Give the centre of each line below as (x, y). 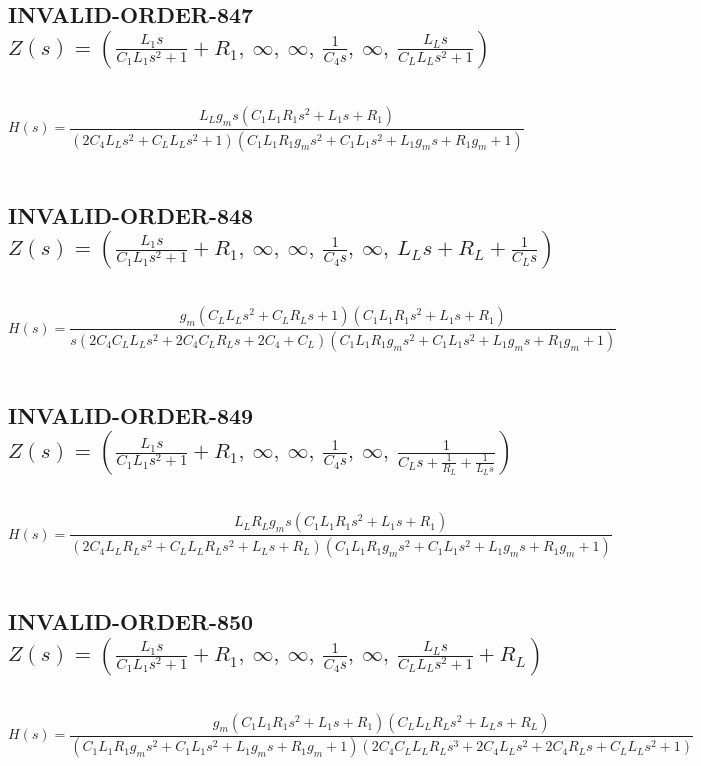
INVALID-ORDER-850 (131, 621)
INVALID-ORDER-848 (131, 214)
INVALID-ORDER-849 (131, 414)
